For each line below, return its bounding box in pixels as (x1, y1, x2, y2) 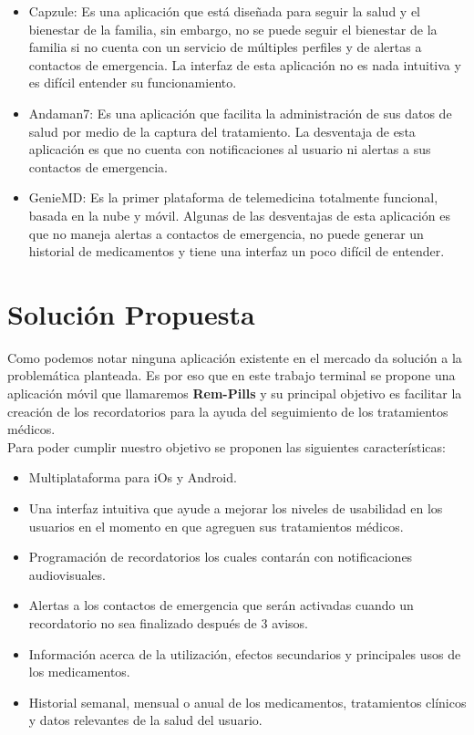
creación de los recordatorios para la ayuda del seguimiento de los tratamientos (7, 401, 448, 420)
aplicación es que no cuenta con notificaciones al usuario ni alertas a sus (28, 140, 431, 159)
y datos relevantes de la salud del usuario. (28, 710, 263, 730)
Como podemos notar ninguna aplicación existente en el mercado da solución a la (7, 347, 462, 367)
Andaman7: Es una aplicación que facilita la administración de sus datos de (28, 103, 452, 122)
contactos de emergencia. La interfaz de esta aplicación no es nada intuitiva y (28, 55, 461, 74)
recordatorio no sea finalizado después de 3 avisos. (28, 613, 308, 632)
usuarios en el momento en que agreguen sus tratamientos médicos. (28, 516, 404, 535)
